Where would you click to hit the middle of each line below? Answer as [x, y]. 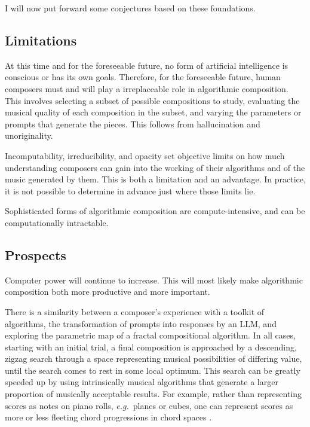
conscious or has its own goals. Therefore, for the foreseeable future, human [143, 77]
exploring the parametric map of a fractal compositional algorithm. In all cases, [150, 335]
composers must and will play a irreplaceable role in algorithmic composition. [147, 88]
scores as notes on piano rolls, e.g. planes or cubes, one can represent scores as [149, 405]
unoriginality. [29, 135]
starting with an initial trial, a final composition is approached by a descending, [151, 347]
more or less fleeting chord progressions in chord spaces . [108, 417]
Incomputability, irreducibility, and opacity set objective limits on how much [145, 155]
